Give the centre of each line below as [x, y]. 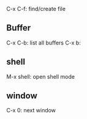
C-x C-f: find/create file [36, 9]
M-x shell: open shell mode [41, 76]
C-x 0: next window [31, 110]
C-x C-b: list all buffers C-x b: [43, 43]
